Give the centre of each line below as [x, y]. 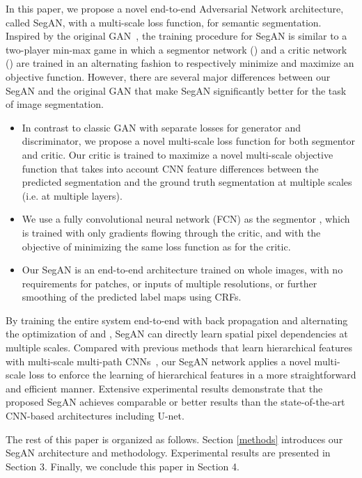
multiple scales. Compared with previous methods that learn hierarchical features [179, 348]
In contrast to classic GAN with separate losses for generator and [161, 127]
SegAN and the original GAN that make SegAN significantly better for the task [176, 90]
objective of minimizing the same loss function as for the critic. [156, 246]
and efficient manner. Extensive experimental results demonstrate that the [164, 388]
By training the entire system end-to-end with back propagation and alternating [177, 320]
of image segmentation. [55, 104]
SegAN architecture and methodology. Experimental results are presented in [168, 453]
